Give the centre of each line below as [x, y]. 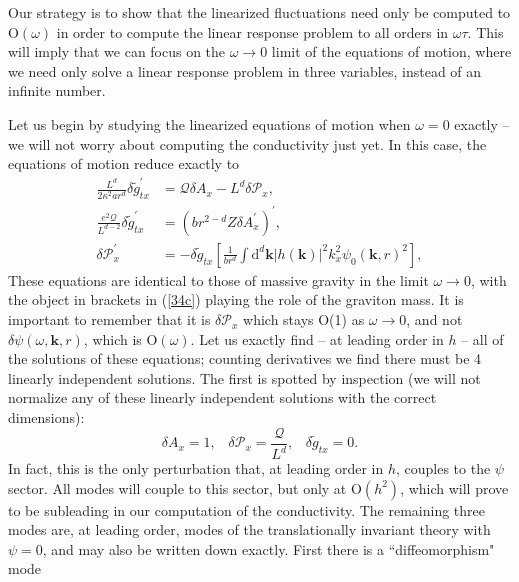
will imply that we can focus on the [117, 51]
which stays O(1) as [304, 319]
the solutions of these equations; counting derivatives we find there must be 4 [245, 358]
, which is [112, 338]
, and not [434, 319]
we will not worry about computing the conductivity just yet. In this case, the [247, 143]
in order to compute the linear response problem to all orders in [252, 31]
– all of [482, 338]
